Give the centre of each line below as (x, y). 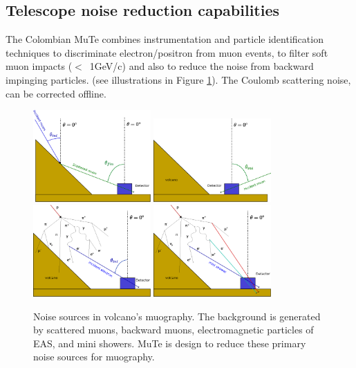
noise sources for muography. (94, 357)
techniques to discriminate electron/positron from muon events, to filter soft (167, 52)
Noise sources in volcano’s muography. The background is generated (177, 316)
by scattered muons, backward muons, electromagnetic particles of (174, 330)
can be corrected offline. (56, 93)
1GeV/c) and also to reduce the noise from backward (202, 66)
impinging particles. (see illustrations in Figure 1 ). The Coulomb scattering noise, (178, 79)
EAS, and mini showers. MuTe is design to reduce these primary (170, 343)
